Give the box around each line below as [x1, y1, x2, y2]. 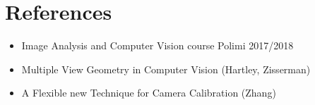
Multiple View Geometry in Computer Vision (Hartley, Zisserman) [21, 61, 311, 76]
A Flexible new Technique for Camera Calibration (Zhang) [21, 85, 276, 100]
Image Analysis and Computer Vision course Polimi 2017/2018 [21, 38, 294, 53]
